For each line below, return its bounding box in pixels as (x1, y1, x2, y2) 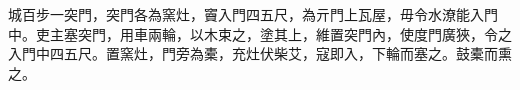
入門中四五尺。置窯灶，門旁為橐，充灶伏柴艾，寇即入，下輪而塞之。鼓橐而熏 (8, 43, 512, 64)
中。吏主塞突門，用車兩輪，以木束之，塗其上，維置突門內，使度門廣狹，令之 (8, 23, 512, 44)
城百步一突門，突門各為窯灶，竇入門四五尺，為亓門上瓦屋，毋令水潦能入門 (8, 4, 498, 24)
